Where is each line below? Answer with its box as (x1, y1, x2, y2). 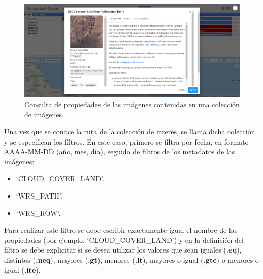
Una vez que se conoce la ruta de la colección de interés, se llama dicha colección (4, 126, 255, 136)
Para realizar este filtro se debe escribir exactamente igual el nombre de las (4, 225, 238, 235)
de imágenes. (24, 109, 64, 120)
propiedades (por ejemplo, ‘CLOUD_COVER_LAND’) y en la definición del (4, 234, 244, 245)
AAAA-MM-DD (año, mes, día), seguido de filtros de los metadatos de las (4, 146, 235, 157)
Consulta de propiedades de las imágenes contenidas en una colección (24, 99, 240, 109)
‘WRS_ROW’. (16, 207, 61, 218)
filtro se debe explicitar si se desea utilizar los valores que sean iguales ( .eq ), (4, 244, 242, 255)
